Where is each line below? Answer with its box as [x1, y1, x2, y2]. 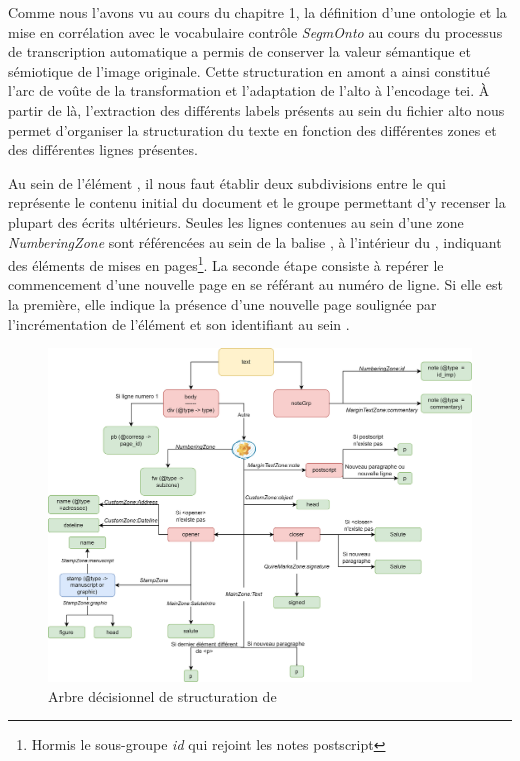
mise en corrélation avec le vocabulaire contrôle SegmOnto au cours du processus [8, 21, 503, 42]
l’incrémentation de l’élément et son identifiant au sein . [8, 313, 350, 334]
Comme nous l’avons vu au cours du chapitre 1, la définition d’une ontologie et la [8, 2, 507, 22]
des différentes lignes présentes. [8, 139, 198, 160]
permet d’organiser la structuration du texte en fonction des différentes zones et [8, 119, 497, 140]
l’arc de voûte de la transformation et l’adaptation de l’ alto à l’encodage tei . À [8, 80, 490, 101]
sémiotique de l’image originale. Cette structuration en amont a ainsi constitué [8, 60, 490, 81]
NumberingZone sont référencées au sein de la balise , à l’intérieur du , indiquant [8, 231, 502, 252]
